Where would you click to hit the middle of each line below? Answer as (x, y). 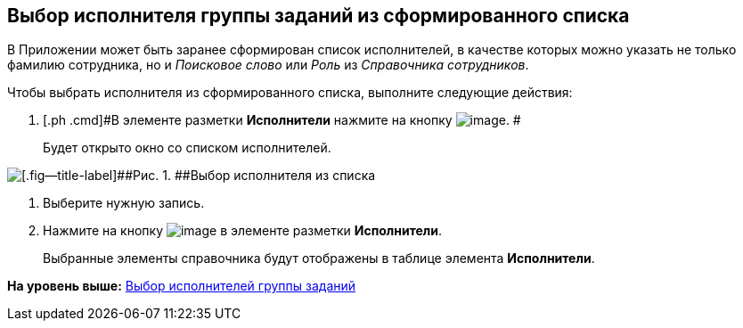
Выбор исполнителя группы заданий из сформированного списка (318, 16)
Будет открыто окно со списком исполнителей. (187, 148)
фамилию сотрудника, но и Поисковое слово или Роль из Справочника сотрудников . (268, 65)
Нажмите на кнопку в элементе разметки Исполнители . (243, 231)
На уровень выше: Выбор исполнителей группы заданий (182, 286)
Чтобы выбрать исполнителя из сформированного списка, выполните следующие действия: (290, 93)
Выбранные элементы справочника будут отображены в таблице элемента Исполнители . (319, 258)
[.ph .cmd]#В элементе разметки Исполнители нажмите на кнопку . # (282, 120)
